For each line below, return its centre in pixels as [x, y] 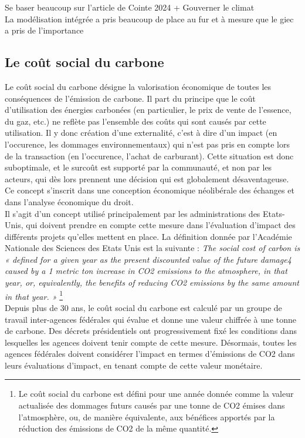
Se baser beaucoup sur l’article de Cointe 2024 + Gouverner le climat [130, 7]
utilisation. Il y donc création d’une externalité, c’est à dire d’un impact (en [141, 133]
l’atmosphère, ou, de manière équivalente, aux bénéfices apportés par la [147, 417]
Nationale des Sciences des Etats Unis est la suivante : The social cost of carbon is [152, 248]
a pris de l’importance [44, 30]
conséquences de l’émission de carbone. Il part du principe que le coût [130, 98]
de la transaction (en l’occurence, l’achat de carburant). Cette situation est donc [149, 156]
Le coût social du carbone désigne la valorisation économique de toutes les [138, 86]
